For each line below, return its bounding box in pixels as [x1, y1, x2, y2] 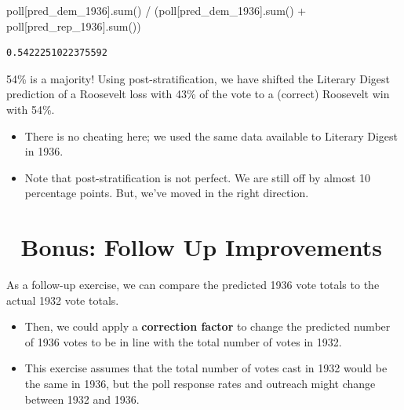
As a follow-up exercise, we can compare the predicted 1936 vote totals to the [6, 276, 380, 293]
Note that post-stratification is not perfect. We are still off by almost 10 [24, 169, 371, 185]
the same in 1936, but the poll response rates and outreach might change [24, 375, 376, 392]
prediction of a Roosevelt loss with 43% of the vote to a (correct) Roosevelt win [6, 86, 390, 102]
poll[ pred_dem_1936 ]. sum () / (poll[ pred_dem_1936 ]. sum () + [6, 2, 307, 18]
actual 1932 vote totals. [6, 291, 119, 308]
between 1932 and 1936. [24, 390, 140, 407]
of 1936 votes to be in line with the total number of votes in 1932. [24, 333, 342, 350]
